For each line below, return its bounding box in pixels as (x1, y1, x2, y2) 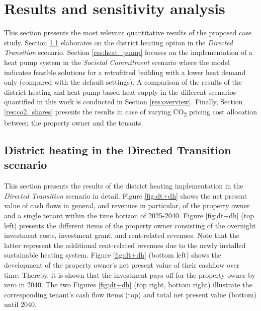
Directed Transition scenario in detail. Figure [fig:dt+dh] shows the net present (4, 190, 247, 201)
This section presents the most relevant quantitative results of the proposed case (4, 27, 251, 38)
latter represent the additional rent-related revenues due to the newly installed (4, 239, 246, 250)
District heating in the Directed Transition (4, 142, 231, 157)
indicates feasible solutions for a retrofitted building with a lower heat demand (4, 67, 246, 77)
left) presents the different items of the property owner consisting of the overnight (4, 220, 256, 230)
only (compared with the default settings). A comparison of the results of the (4, 77, 242, 87)
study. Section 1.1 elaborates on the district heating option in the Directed (4, 37, 233, 47)
